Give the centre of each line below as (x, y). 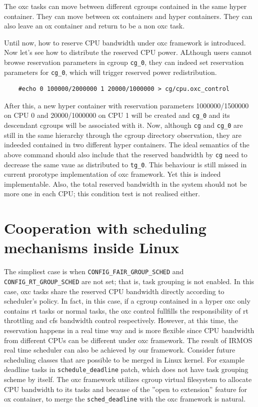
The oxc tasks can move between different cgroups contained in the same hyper (125, 6)
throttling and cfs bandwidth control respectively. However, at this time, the (121, 320)
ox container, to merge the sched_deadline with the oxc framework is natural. (125, 399)
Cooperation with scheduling (105, 228)
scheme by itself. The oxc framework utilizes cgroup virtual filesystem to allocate (128, 379)
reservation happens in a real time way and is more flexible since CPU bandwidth (129, 330)
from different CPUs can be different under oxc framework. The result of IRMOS (128, 340)
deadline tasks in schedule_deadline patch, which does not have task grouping (126, 369)
